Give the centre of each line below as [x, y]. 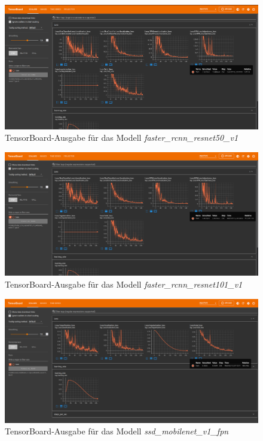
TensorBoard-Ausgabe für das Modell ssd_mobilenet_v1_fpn [117, 431]
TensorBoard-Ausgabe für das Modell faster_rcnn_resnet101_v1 [124, 284]
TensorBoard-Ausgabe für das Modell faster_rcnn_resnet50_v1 [122, 138]
